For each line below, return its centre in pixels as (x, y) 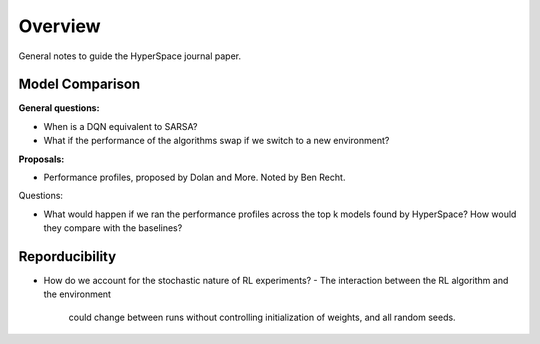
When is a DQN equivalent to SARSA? (121, 126)
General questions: (59, 108)
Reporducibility (67, 256)
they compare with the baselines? (113, 228)
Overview (59, 26)
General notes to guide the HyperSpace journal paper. (130, 56)
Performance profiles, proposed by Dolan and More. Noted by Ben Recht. (194, 177)
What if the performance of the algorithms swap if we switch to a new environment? (216, 141)
